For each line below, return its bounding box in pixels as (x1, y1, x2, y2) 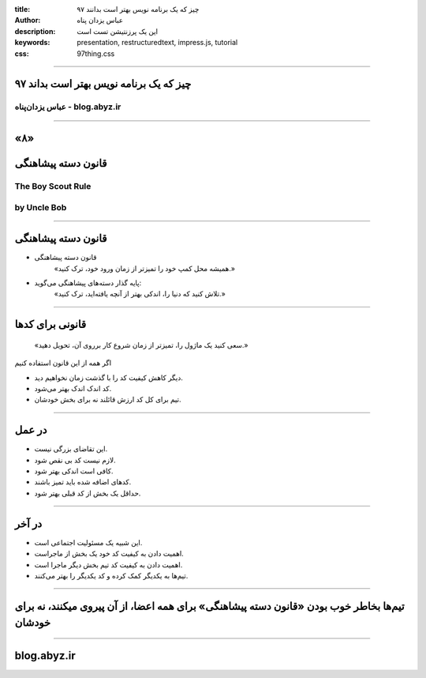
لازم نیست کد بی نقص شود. (34, 455, 116, 465)
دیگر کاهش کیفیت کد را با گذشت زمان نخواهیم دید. (34, 372, 183, 382)
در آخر (14, 517, 43, 530)
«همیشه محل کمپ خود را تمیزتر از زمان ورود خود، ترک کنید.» (54, 263, 236, 273)
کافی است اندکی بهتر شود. (34, 466, 114, 476)
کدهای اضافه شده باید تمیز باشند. (34, 477, 132, 487)
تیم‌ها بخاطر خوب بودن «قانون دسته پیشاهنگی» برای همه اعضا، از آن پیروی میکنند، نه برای (14, 599, 405, 612)
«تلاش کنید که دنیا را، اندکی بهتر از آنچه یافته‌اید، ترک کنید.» (54, 289, 226, 299)
